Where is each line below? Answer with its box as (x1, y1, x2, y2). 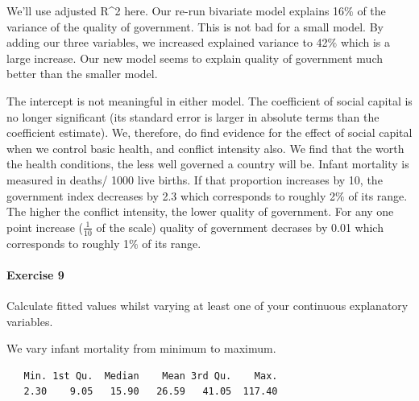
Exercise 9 (6, 266, 64, 283)
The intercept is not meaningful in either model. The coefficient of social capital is (6, 92, 413, 109)
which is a (340, 34, 391, 51)
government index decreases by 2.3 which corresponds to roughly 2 (6, 187, 336, 204)
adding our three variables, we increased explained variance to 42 (6, 34, 328, 51)
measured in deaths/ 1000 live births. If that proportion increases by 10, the (6, 171, 383, 188)
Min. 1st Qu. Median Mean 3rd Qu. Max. (23, 370, 278, 382)
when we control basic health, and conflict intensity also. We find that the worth (6, 139, 404, 156)
